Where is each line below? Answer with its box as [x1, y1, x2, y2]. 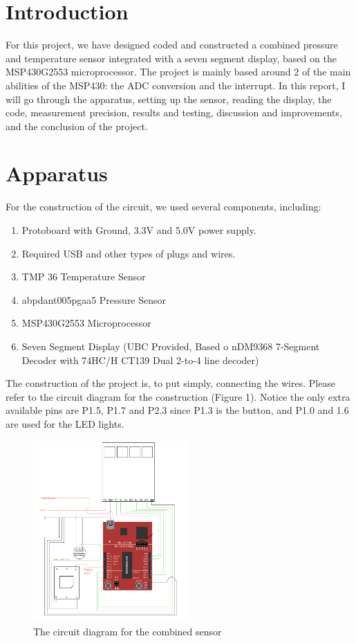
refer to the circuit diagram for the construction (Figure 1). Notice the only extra [6, 389, 350, 404]
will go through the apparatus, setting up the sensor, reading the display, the [6, 91, 332, 106]
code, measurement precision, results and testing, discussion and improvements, [6, 105, 342, 120]
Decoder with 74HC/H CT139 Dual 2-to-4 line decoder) [21, 352, 259, 367]
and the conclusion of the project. [6, 118, 148, 133]
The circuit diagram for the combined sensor [33, 624, 222, 638]
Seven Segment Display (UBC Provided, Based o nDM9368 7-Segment [21, 338, 320, 353]
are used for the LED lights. [6, 416, 124, 431]
